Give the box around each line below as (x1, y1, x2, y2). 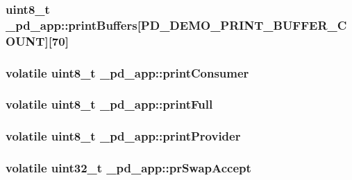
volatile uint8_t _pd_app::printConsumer (6, 64, 249, 81)
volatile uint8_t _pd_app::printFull (6, 96, 213, 113)
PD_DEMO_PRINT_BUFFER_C (140, 16, 347, 33)
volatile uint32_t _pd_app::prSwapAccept (6, 159, 251, 177)
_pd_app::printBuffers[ (6, 16, 141, 33)
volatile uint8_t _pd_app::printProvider (6, 127, 241, 145)
